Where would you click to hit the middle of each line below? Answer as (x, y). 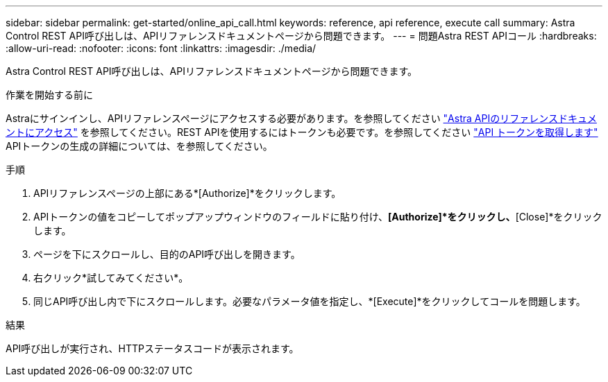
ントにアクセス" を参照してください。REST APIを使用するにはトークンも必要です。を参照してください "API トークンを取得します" (302, 132)
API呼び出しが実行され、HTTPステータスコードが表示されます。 (152, 348)
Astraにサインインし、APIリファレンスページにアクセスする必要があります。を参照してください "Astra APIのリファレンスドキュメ (301, 118)
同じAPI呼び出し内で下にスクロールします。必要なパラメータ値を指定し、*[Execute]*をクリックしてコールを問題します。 (310, 301)
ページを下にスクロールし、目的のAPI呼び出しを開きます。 (167, 254)
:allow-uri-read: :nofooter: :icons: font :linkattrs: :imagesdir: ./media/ (161, 48)
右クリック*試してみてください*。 (111, 278)
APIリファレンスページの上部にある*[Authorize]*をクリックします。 (187, 193)
